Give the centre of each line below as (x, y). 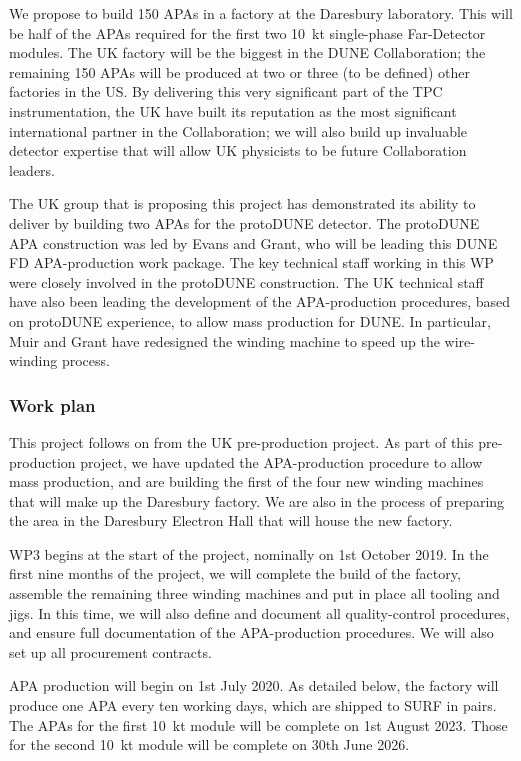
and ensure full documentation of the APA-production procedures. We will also (251, 632)
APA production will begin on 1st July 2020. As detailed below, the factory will (254, 685)
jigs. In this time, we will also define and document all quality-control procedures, (259, 612)
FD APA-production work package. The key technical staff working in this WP (251, 262)
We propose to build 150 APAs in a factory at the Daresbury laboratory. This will (261, 13)
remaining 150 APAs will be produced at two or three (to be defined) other (239, 71)
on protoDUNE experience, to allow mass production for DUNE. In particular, (250, 320)
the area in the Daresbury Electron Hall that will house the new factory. (231, 520)
